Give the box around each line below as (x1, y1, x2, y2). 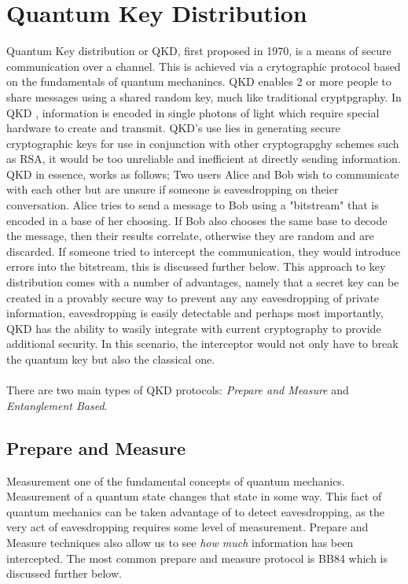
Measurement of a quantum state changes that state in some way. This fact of (6, 488, 382, 505)
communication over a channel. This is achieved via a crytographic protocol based (6, 57, 401, 74)
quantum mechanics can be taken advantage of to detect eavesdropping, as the (6, 503, 384, 519)
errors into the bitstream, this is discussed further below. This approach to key (6, 258, 386, 275)
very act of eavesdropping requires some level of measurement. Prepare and (6, 519, 369, 535)
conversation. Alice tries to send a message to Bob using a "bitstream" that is (6, 197, 379, 213)
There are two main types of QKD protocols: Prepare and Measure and (6, 382, 349, 398)
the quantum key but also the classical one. (6, 351, 215, 367)
